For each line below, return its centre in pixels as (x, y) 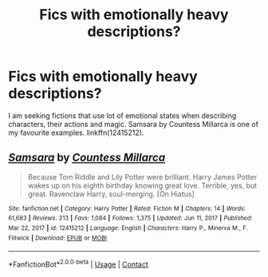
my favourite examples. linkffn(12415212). (76, 133)
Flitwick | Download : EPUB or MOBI (58, 238)
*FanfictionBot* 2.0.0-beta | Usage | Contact (79, 263)
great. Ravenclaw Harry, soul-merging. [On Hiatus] (111, 194)
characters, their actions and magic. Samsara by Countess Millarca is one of (134, 124)
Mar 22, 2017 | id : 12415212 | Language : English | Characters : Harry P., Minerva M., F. (128, 228)
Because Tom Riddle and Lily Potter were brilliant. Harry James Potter (142, 176)
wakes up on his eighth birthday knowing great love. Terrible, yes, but (142, 185)
